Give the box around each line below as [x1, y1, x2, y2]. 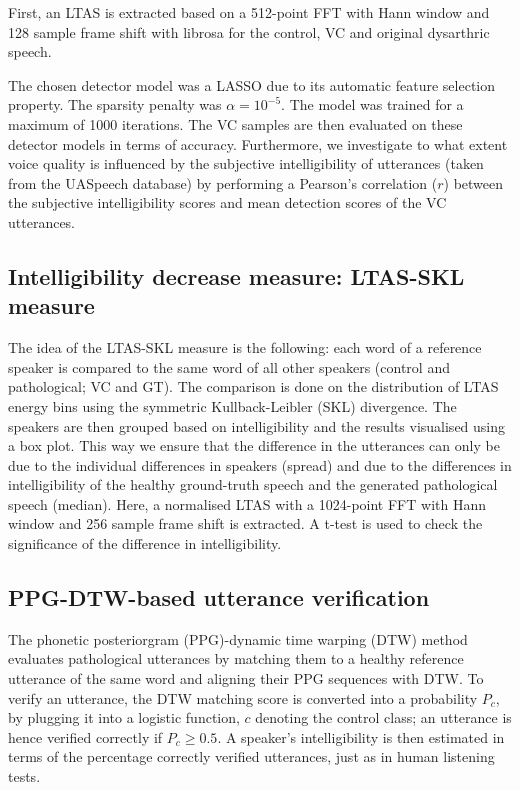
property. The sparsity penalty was [8, 94, 222, 115]
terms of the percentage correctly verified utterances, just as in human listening [8, 746, 495, 767]
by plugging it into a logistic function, [8, 707, 240, 728]
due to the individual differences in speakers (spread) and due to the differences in [8, 454, 512, 475]
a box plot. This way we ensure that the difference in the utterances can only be [8, 435, 500, 456]
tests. [8, 766, 41, 787]
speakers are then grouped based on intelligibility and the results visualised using [8, 415, 506, 436]
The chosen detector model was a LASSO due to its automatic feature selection [8, 74, 496, 95]
